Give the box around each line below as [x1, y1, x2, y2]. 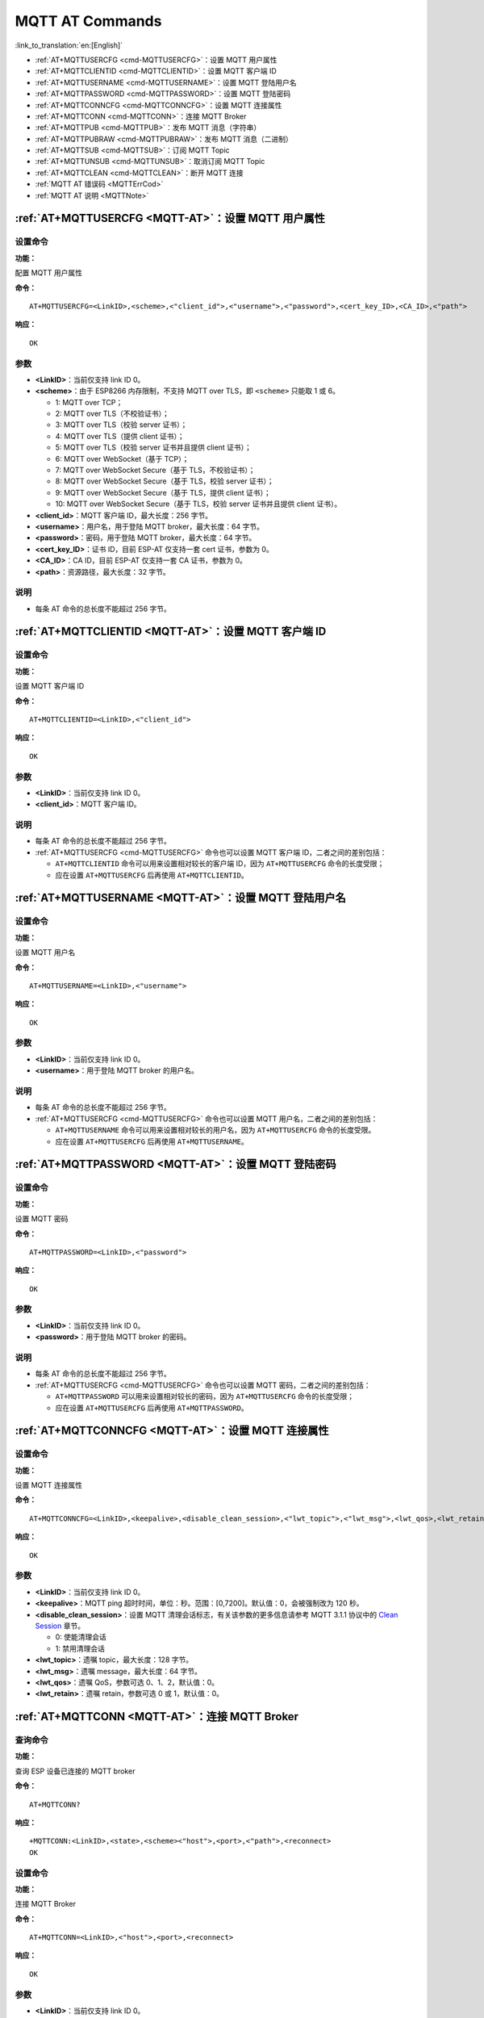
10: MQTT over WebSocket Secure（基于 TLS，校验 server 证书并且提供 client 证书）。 [55, 499, 342, 509]
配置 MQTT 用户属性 [15, 268, 82, 278]
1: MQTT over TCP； [55, 397, 123, 407]
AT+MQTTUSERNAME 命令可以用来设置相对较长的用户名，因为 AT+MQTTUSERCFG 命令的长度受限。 [55, 1125, 376, 1135]
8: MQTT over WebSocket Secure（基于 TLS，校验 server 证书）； [55, 476, 274, 486]
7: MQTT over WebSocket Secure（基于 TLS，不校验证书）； [55, 465, 256, 475]
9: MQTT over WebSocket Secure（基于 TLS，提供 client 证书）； [55, 488, 272, 497]
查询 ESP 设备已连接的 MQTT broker [15, 1766, 136, 1776]
